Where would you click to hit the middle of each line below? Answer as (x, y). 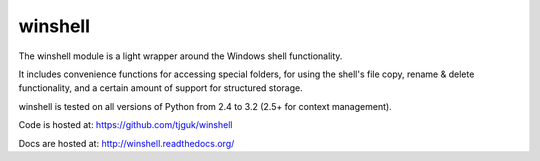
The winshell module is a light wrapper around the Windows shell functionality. (180, 56)
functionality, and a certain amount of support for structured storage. (161, 88)
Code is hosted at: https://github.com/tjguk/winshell (125, 125)
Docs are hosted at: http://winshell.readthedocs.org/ (126, 143)
